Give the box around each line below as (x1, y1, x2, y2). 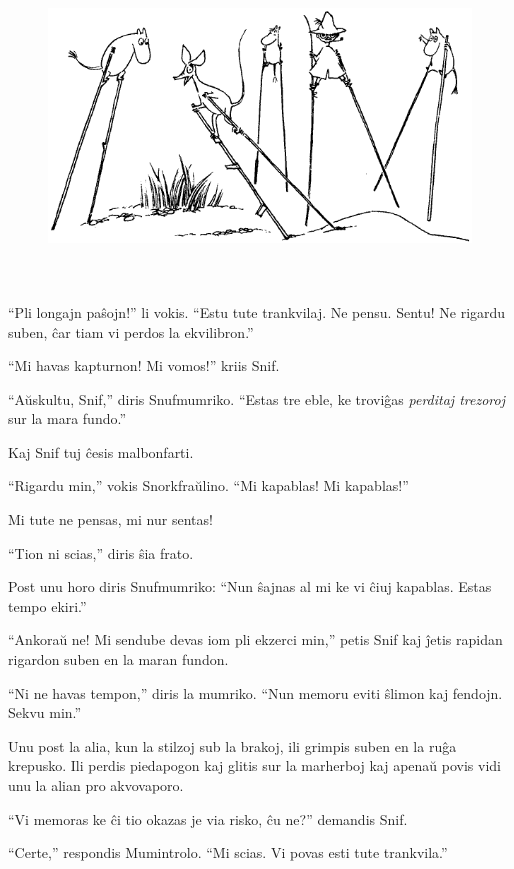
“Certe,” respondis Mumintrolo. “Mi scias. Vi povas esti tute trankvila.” (8, 842, 448, 863)
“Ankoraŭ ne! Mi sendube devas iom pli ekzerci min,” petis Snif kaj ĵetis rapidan (8, 629, 503, 650)
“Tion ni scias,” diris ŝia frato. (8, 542, 194, 563)
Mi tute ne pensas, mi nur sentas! (8, 509, 213, 530)
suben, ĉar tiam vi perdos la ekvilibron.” (8, 321, 254, 342)
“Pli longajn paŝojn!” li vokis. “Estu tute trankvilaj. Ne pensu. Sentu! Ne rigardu (8, 301, 506, 322)
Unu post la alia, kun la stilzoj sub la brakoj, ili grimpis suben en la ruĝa (8, 735, 457, 756)
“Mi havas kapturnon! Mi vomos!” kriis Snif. (8, 355, 280, 376)
